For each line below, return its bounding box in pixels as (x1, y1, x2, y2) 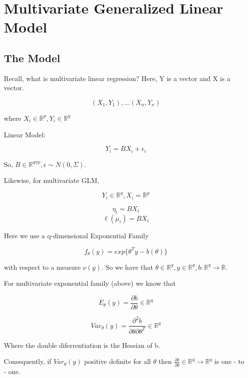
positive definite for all (84, 356, 151, 366)
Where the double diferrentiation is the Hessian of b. (4, 340, 160, 350)
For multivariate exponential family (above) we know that (4, 278, 176, 288)
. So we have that (101, 262, 153, 272)
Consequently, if (4, 356, 51, 366)
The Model (4, 50, 61, 65)
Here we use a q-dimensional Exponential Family (4, 230, 149, 240)
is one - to (214, 356, 245, 366)
